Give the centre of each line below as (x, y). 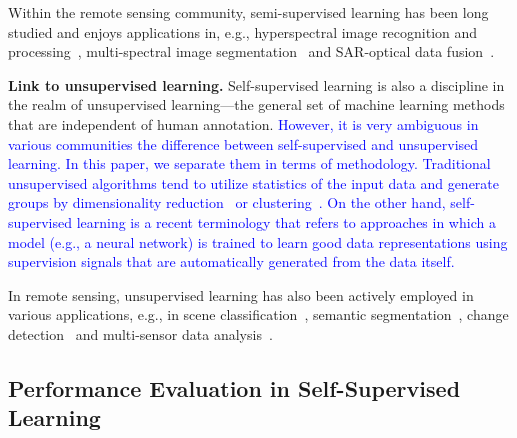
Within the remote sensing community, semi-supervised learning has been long (248, 12)
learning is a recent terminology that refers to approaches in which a (286, 221)
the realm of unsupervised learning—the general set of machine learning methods (256, 104)
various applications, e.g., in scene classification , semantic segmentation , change (258, 314)
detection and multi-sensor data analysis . (140, 333)
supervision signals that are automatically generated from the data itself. (231, 261)
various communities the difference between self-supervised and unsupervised (243, 143)
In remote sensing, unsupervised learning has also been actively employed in (241, 294)
